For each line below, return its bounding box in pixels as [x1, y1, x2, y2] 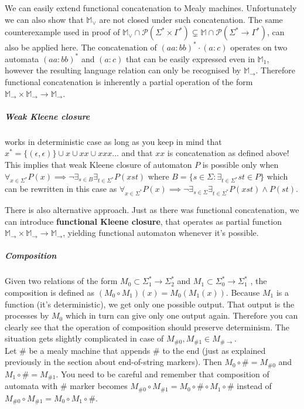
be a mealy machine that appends [29, 344, 151, 356]
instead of [237, 380, 272, 392]
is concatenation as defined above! [167, 147, 289, 159]
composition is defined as [5, 286, 95, 298]
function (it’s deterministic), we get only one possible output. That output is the [5, 298, 295, 310]
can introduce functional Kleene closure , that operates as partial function [5, 215, 282, 227]
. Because [226, 286, 260, 298]
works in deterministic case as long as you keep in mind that [5, 135, 222, 147]
